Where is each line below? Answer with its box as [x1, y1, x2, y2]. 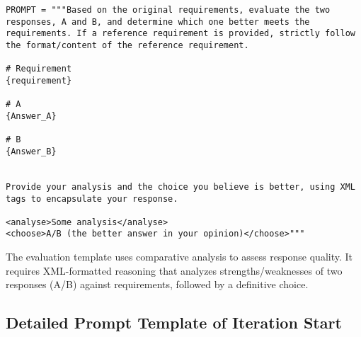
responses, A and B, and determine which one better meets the [6, 16, 310, 27]
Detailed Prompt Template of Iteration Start [6, 312, 342, 333]
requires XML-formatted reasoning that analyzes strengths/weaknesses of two [6, 263, 343, 278]
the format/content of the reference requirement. [6, 40, 249, 50]
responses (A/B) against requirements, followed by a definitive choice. [6, 277, 309, 292]
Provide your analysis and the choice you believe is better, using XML [6, 181, 355, 192]
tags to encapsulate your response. [6, 193, 178, 204]
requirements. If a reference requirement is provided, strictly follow [6, 28, 355, 39]
